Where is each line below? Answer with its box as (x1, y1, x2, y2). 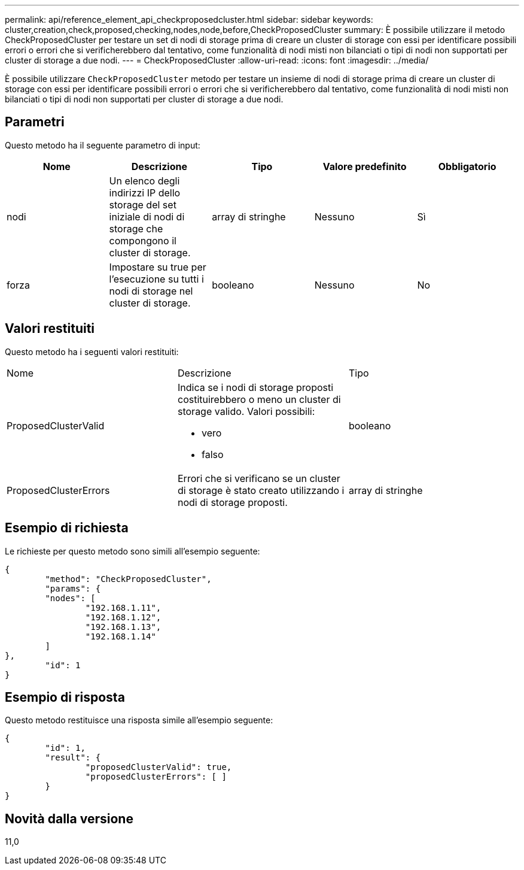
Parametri (5, 114, 65, 130)
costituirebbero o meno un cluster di (177, 393, 341, 405)
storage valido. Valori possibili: (177, 405, 315, 417)
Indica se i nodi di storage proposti (177, 381, 334, 393)
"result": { (45, 753, 101, 763)
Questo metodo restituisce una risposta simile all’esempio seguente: (5, 715, 273, 726)
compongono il (109, 234, 176, 247)
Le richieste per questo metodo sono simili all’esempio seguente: (5, 545, 260, 556)
